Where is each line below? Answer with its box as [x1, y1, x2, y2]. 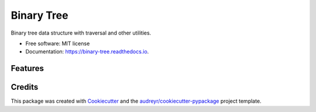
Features [11, 63, 44, 73]
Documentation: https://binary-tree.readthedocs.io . [25, 48, 149, 55]
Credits [11, 82, 39, 92]
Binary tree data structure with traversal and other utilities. [11, 29, 152, 36]
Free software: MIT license [25, 40, 90, 47]
